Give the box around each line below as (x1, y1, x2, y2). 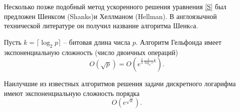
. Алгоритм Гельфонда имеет (136, 37, 221, 47)
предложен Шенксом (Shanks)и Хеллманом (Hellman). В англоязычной (4, 11, 217, 21)
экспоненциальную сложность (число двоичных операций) (4, 47, 178, 57)
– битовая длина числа (63, 37, 130, 47)
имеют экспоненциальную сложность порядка (4, 88, 140, 98)
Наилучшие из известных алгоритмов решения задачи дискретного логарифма (4, 78, 236, 89)
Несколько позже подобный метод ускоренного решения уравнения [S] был (4, 1, 227, 11)
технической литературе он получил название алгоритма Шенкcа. (4, 20, 198, 31)
